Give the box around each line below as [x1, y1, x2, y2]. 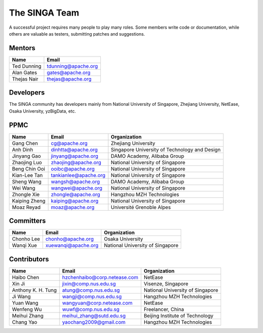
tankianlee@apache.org [51, 172, 106, 178]
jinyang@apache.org [51, 153, 98, 159]
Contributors [9, 255, 49, 263]
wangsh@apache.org [51, 178, 100, 185]
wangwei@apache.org [51, 184, 102, 191]
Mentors [9, 44, 36, 52]
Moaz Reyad [12, 204, 41, 211]
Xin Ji [12, 280, 25, 287]
